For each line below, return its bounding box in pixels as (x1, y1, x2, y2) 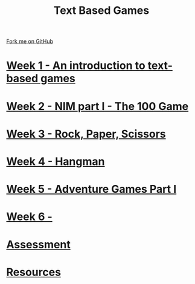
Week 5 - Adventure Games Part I (6, 182, 177, 196)
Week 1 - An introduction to (6, 59, 146, 73)
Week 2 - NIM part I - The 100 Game (6, 99, 189, 113)
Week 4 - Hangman (6, 155, 105, 168)
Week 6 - (6, 210, 53, 224)
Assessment (6, 237, 71, 251)
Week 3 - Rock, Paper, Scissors (6, 127, 166, 141)
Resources (6, 265, 62, 279)
